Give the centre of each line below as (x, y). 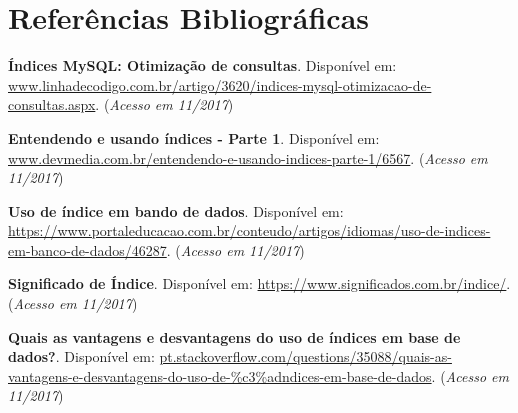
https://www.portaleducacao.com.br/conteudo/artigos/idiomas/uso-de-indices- (249, 230)
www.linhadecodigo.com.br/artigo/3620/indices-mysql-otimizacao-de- (220, 84)
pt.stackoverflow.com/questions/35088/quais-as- (305, 356)
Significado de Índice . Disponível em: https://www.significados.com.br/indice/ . (259, 283)
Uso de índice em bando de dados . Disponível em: (176, 210)
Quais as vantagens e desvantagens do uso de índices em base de (234, 336)
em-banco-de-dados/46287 (87, 249)
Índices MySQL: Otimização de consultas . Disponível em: (202, 65)
